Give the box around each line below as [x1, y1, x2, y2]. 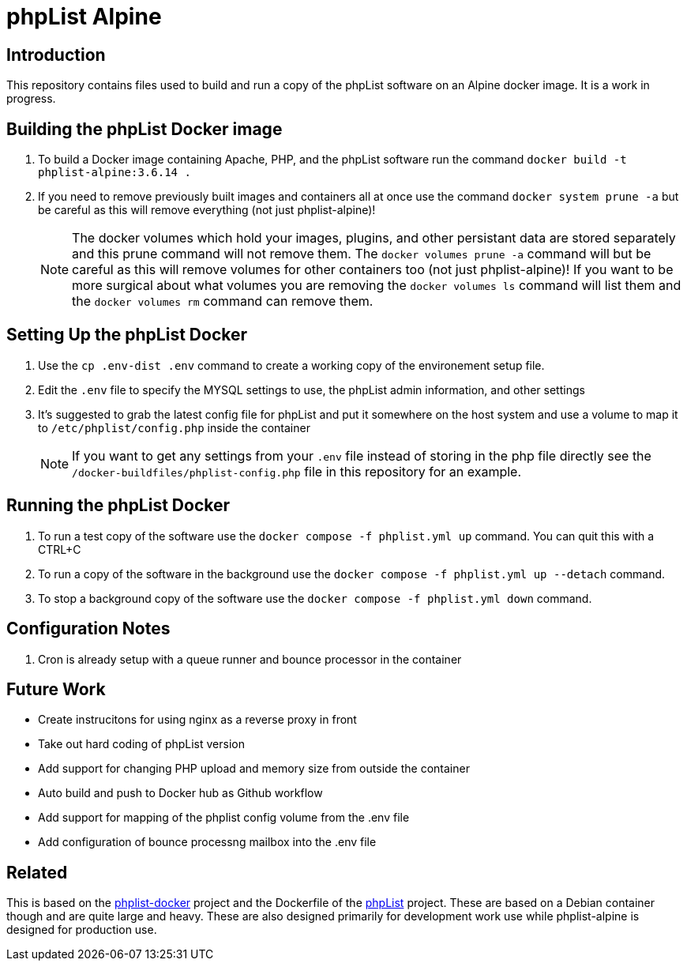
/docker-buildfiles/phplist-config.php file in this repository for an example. [72, 463, 522, 480]
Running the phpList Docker [6, 495, 231, 516]
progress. [6, 92, 56, 106]
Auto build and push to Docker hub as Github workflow [38, 786, 323, 800]
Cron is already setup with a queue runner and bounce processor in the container [38, 652, 462, 666]
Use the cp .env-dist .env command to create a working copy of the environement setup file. [38, 358, 545, 372]
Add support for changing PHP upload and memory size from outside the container [38, 762, 470, 776]
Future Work [6, 679, 106, 699]
